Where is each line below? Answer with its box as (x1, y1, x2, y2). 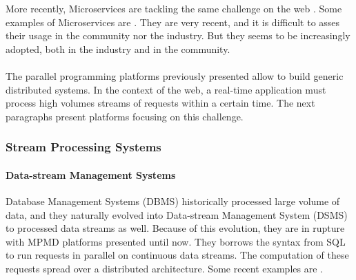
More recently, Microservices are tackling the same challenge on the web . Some (6, 1, 342, 15)
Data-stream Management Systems (6, 167, 176, 182)
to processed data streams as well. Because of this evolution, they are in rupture (6, 221, 345, 235)
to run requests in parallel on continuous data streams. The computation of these (6, 248, 349, 262)
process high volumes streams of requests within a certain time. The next (6, 96, 315, 110)
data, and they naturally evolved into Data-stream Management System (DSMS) (6, 207, 348, 222)
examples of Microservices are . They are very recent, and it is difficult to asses (6, 14, 340, 29)
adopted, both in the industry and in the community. (6, 41, 230, 56)
